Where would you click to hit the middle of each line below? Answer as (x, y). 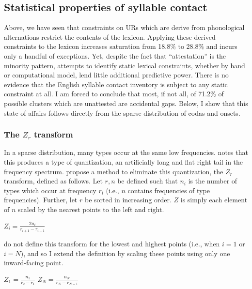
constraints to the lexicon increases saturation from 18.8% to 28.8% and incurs (121, 46)
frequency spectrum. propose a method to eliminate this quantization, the (114, 171)
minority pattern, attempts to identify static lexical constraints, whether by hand (125, 65)
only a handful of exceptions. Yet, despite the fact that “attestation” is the (115, 55)
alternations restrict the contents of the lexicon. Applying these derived (110, 37)
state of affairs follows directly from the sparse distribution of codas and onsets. (122, 113)
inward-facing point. (34, 263)
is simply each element (214, 200)
